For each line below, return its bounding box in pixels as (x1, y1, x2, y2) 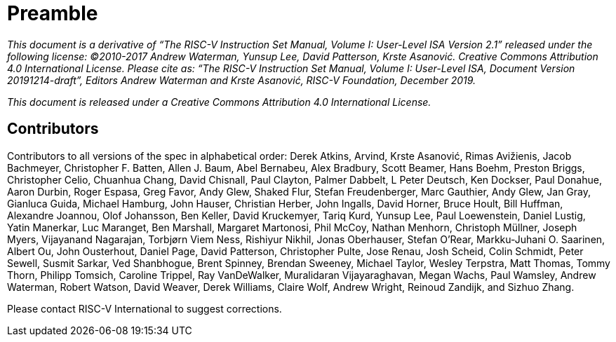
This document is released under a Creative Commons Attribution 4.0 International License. (7, 95, 431, 108)
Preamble (7, 1, 98, 25)
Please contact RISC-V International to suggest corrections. (7, 302, 282, 315)
